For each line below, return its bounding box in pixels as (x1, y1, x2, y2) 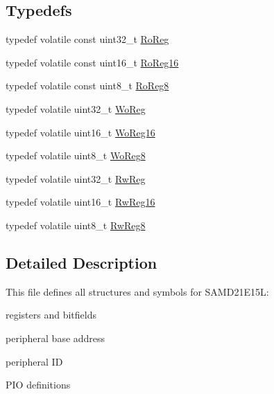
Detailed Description (6, 251, 157, 273)
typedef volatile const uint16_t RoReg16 (6, 55, 179, 69)
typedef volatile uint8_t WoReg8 (6, 148, 146, 163)
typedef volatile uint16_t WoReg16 (6, 125, 155, 139)
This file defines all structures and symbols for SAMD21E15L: (6, 284, 269, 298)
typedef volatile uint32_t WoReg (6, 101, 146, 116)
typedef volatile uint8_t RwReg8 (6, 217, 146, 232)
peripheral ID (6, 354, 63, 368)
